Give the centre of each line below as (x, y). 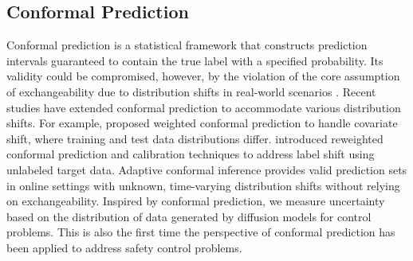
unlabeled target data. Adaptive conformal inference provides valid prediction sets (207, 169)
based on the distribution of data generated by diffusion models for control (189, 216)
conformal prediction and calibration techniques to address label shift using (191, 154)
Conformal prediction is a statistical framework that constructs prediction (187, 45)
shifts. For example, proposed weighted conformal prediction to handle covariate (202, 123)
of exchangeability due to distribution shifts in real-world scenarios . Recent (191, 91)
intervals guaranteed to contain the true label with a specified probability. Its (195, 60)
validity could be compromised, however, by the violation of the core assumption (203, 76)
